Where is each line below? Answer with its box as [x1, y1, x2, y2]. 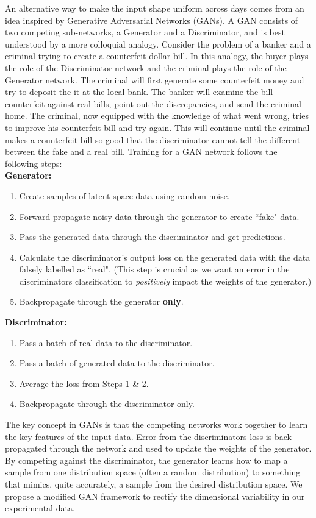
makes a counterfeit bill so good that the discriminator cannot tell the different [5, 133, 301, 146]
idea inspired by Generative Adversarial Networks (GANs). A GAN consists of [5, 13, 298, 26]
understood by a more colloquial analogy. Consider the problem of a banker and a [5, 37, 311, 50]
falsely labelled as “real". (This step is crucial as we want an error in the [19, 263, 290, 275]
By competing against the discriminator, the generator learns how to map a [5, 453, 288, 466]
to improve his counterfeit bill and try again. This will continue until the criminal [5, 121, 310, 133]
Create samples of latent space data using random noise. [19, 189, 230, 202]
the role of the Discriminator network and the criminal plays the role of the [5, 61, 287, 74]
